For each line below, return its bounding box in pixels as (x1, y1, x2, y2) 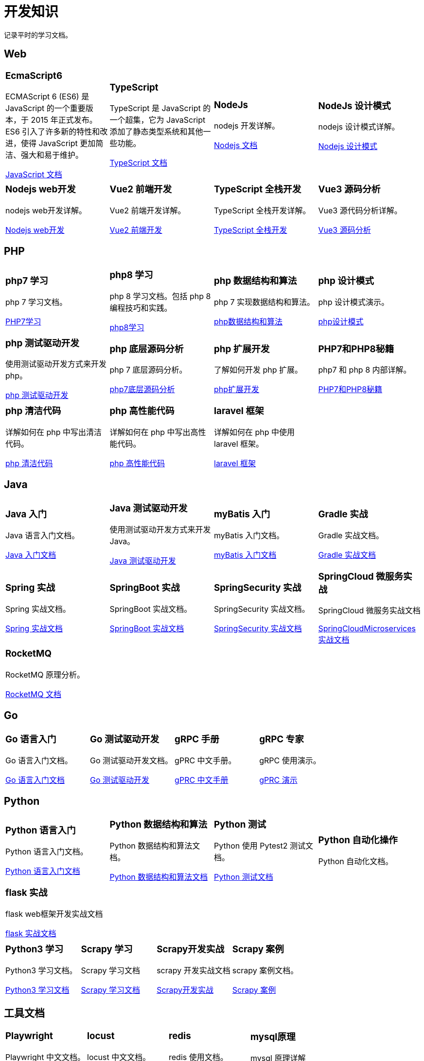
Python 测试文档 (214, 872, 273, 882)
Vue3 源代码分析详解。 (318, 206, 402, 216)
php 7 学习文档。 (5, 297, 68, 307)
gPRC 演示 (259, 775, 298, 785)
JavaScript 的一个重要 (5, 103, 86, 114)
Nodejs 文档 (214, 140, 258, 151)
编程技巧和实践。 (109, 303, 172, 313)
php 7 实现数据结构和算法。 (214, 297, 315, 307)
